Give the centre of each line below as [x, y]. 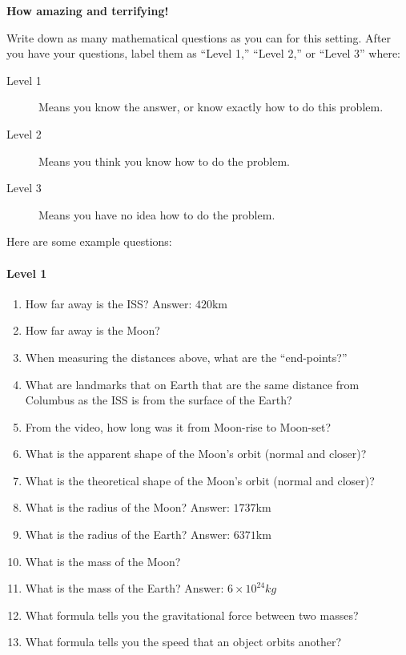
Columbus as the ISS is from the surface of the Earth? [159, 400]
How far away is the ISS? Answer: [109, 303]
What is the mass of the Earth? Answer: [125, 588]
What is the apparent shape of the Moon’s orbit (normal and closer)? [196, 454]
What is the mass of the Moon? [103, 561]
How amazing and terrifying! [88, 10]
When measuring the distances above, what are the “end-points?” [186, 357]
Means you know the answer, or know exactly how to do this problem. [211, 107]
